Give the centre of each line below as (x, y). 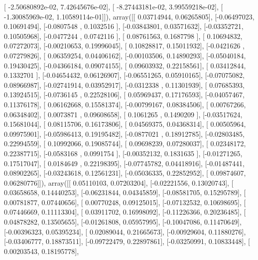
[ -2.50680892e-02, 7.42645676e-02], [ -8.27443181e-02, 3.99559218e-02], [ (114, 6)
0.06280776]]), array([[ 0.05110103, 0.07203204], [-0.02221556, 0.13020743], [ (119, 182)
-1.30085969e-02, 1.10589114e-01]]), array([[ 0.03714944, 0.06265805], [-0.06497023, (129, 16)
